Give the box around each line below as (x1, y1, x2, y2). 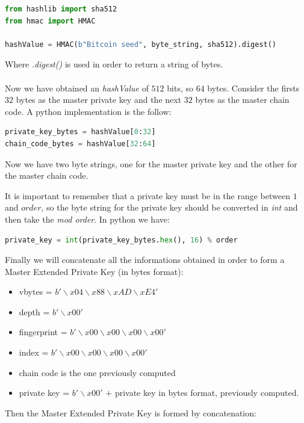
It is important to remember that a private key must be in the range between (5, 189, 290, 202)
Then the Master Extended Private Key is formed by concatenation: (5, 406, 256, 419)
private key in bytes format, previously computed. (114, 386, 299, 399)
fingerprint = (19, 326, 67, 338)
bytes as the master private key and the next (16, 93, 182, 106)
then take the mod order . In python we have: (5, 212, 170, 225)
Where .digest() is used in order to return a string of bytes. (5, 58, 223, 70)
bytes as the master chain (195, 93, 290, 106)
